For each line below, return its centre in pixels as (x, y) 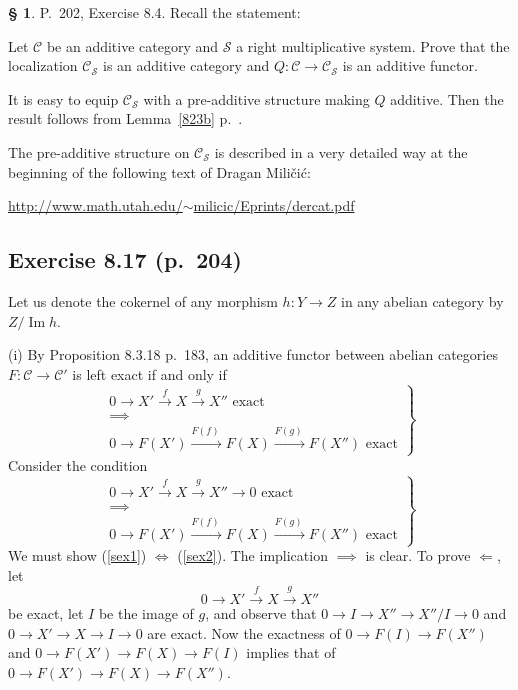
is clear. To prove (418, 555)
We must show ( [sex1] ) (77, 555)
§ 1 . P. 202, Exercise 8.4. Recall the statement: (154, 12)
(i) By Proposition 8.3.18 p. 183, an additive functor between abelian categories (253, 354)
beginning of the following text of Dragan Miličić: (159, 171)
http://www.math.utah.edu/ (95, 205)
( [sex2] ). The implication (252, 555)
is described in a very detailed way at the (341, 151)
